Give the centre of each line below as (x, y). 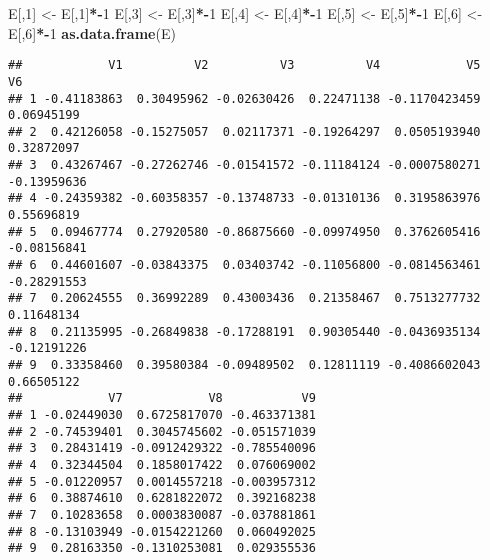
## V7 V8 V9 (162, 398)
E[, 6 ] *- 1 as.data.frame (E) (92, 32)
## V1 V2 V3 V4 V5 (244, 65)
